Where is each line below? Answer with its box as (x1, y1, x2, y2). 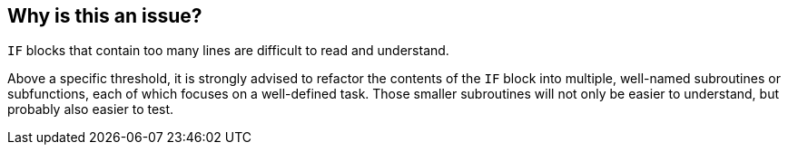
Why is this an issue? (7, 5, 202, 27)
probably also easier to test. (7, 101, 174, 118)
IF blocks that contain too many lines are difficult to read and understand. (7, 43, 449, 59)
